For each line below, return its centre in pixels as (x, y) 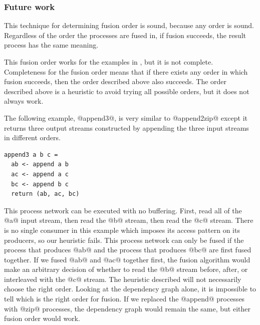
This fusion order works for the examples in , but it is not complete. (109, 62)
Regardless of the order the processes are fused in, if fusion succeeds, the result (125, 35)
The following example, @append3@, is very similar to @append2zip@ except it (126, 117)
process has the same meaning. (51, 45)
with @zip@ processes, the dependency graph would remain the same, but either (127, 308)
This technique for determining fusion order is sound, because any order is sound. (129, 25)
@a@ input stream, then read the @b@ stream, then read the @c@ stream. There (129, 220)
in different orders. (32, 137)
